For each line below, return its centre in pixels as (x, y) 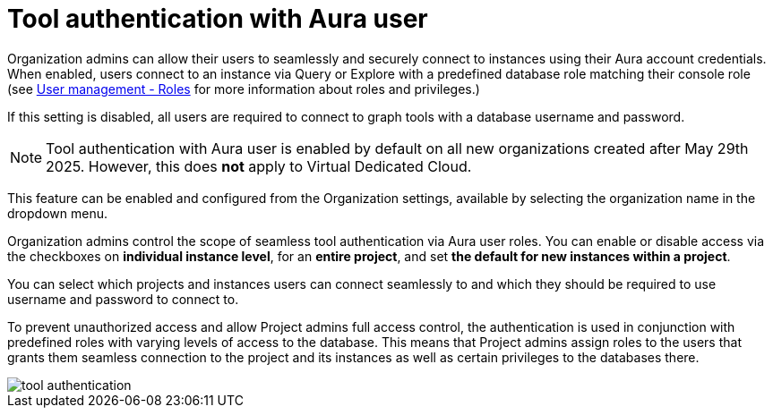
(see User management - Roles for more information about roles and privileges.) (244, 89)
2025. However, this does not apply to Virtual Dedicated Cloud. (259, 166)
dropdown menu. (57, 213)
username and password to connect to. (123, 299)
